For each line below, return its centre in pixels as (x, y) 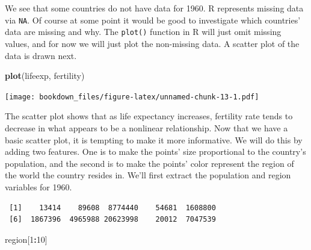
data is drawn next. (41, 55)
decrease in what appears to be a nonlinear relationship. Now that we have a (146, 127)
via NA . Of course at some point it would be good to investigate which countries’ (153, 20)
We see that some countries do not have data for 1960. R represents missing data (154, 8)
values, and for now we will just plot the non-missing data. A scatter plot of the (152, 43)
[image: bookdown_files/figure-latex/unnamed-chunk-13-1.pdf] (132, 97)
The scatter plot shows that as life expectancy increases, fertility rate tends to (149, 116)
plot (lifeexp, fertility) (45, 76)
